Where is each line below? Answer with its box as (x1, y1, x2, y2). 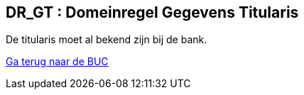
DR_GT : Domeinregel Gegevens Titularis (6, 4, 299, 21)
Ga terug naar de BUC (6, 55, 109, 68)
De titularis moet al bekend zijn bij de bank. (6, 33, 207, 46)
